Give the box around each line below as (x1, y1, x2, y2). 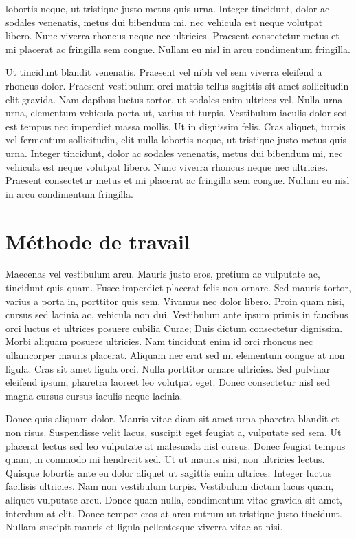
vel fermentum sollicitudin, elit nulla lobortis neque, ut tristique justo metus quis (5, 132, 347, 147)
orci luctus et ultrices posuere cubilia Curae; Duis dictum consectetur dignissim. (5, 320, 343, 335)
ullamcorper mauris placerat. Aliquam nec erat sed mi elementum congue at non (5, 348, 345, 362)
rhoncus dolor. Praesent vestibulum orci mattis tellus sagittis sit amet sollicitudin (5, 78, 349, 92)
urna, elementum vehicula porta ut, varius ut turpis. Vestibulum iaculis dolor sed (5, 105, 348, 120)
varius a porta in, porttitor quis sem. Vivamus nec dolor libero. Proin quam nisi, (5, 293, 344, 308)
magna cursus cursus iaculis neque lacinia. (5, 388, 183, 402)
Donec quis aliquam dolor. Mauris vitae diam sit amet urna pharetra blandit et (5, 411, 340, 426)
